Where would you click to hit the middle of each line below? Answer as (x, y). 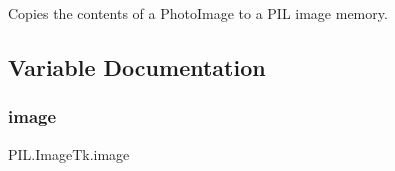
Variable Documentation (137, 66)
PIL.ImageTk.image (69, 153)
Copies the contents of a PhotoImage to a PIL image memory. (198, 13)
